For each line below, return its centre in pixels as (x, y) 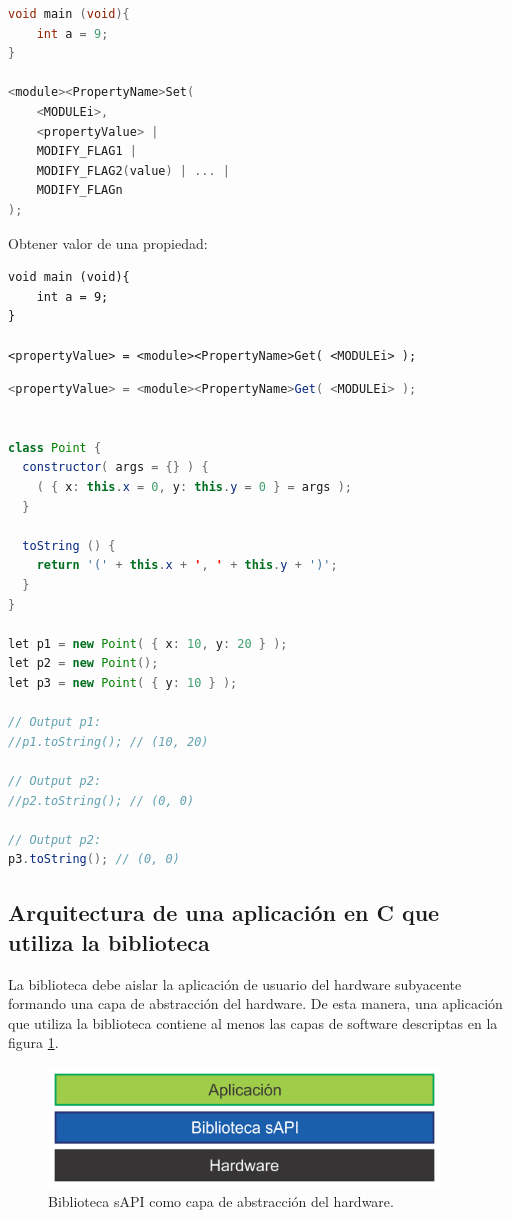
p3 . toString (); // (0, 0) (94, 859)
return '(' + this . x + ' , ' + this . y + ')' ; (187, 565)
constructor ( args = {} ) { (115, 467)
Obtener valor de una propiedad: (108, 242)
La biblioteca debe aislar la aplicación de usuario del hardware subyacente (235, 983)
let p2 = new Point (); (83, 663)
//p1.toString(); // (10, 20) (108, 741)
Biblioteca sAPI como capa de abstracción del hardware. (221, 1201)
